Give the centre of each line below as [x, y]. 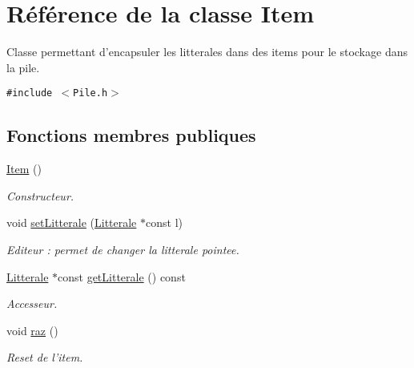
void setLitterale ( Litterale [72, 222]
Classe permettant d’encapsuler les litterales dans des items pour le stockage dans [207, 52]
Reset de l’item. [45, 357]
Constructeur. [40, 195]
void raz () [32, 330]
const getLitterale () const [122, 276]
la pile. [23, 67]
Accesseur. [32, 303]
